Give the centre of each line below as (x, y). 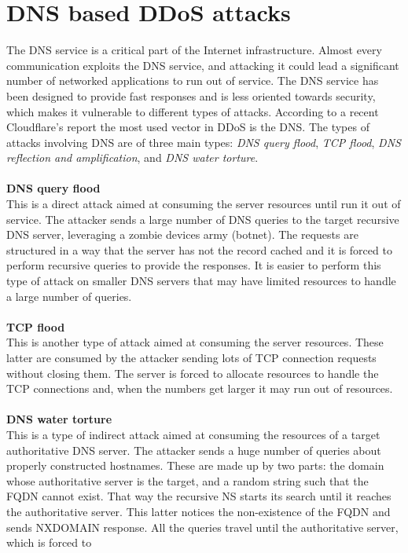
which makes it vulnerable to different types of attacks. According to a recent (193, 111)
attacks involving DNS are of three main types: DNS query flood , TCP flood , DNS (204, 142)
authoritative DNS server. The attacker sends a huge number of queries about (194, 450)
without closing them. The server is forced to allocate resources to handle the (193, 373)
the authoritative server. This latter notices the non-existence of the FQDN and (198, 511)
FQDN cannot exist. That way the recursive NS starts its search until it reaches (199, 496)
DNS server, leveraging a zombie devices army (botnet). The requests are (182, 234)
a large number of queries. (69, 296)
